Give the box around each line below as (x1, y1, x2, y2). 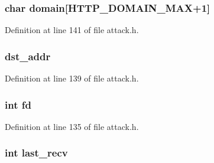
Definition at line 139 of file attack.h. (5, 72, 139, 84)
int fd (5, 97, 31, 112)
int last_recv (5, 145, 68, 160)
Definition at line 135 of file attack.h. (5, 120, 139, 132)
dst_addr (5, 48, 51, 63)
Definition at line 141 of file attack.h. (5, 24, 139, 36)
